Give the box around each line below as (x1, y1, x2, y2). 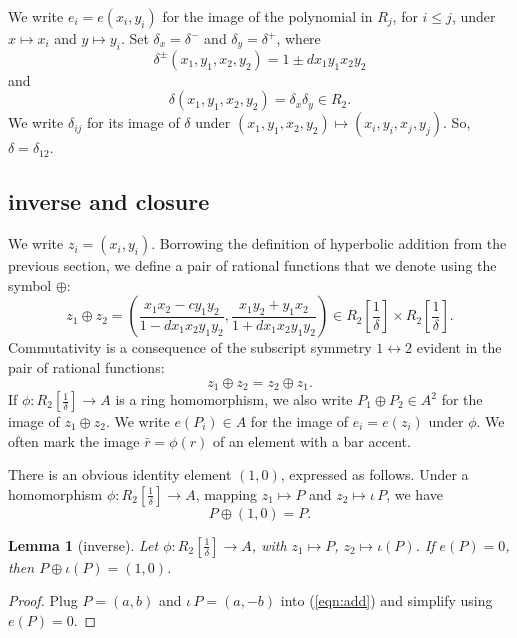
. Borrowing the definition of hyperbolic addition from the (151, 233, 507, 254)
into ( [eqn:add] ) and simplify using (280, 590, 493, 611)
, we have (386, 483, 443, 504)
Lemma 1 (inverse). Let (8, 534, 159, 555)
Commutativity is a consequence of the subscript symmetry (8, 337, 372, 358)
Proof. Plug (8, 590, 78, 611)
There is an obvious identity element (8, 464, 232, 485)
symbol (8, 274, 52, 295)
